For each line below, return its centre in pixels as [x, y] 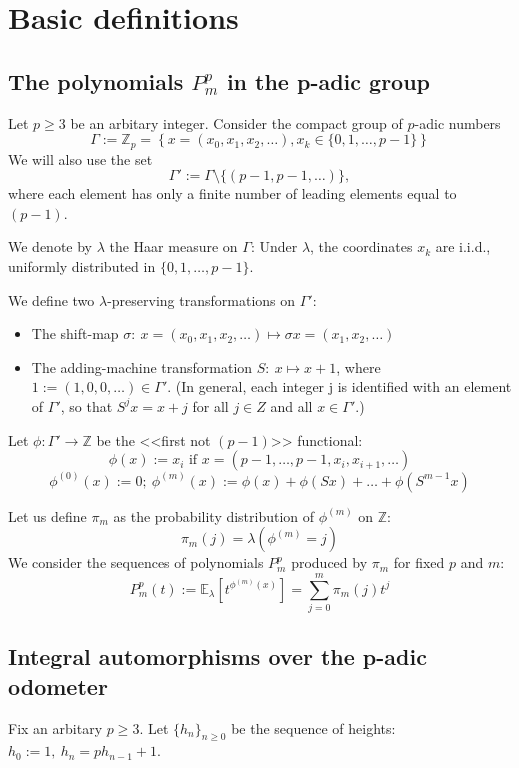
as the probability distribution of [214, 515]
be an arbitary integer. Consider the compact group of [236, 122]
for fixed [419, 562]
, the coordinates [361, 246]
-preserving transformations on [201, 299]
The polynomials [96, 80]
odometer [58, 685]
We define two [51, 299]
